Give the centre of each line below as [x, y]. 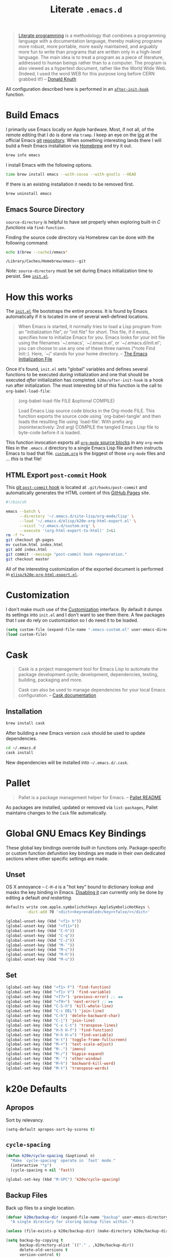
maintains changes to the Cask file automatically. [57, 813]
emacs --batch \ [23, 512]
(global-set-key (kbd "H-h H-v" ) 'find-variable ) [60, 1035]
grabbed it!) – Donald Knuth [47, 79]
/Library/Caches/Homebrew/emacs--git [46, 261]
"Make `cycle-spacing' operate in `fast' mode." [63, 1161]
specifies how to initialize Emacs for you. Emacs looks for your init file [92, 337]
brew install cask [25, 723]
